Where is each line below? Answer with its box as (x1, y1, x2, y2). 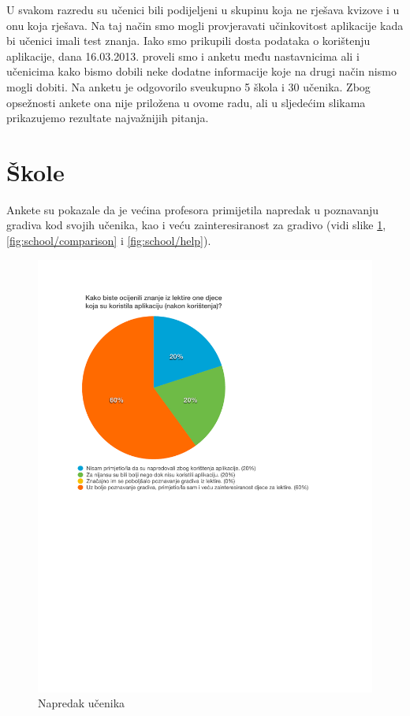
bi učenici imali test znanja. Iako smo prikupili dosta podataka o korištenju (6, 32, 371, 49)
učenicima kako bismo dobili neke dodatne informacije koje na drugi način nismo (6, 63, 397, 80)
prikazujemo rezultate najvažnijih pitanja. (6, 109, 209, 126)
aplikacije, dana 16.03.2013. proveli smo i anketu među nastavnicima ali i (6, 47, 360, 64)
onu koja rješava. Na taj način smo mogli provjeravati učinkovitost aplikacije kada (6, 17, 404, 33)
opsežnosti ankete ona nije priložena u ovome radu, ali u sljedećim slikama (6, 94, 366, 110)
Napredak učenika (38, 695, 125, 711)
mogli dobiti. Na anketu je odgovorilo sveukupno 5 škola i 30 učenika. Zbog (6, 78, 371, 95)
